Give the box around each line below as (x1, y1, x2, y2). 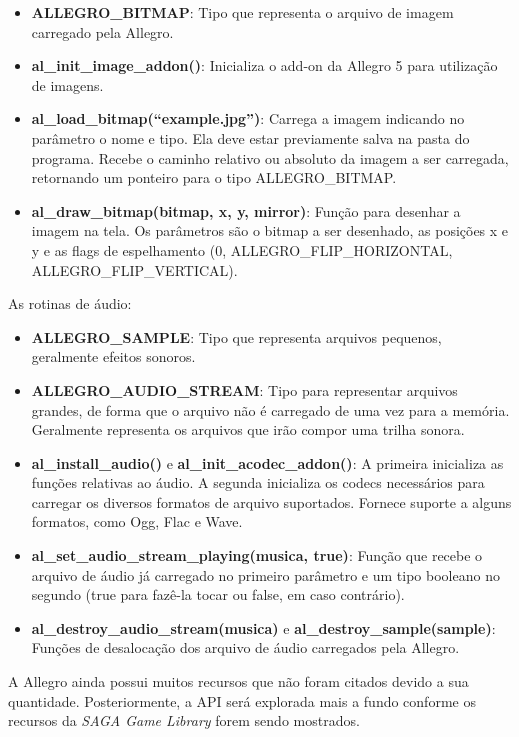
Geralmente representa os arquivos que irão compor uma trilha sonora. (31, 419, 465, 440)
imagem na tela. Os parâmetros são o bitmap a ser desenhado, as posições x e (31, 220, 509, 241)
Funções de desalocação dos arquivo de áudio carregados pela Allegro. (31, 637, 460, 658)
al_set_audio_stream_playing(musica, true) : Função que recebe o (31, 545, 483, 566)
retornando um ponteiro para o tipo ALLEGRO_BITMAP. (31, 167, 397, 188)
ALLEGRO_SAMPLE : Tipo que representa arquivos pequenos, (31, 326, 442, 347)
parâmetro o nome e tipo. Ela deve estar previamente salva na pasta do (31, 127, 470, 148)
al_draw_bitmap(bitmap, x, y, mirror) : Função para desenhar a (31, 200, 461, 221)
